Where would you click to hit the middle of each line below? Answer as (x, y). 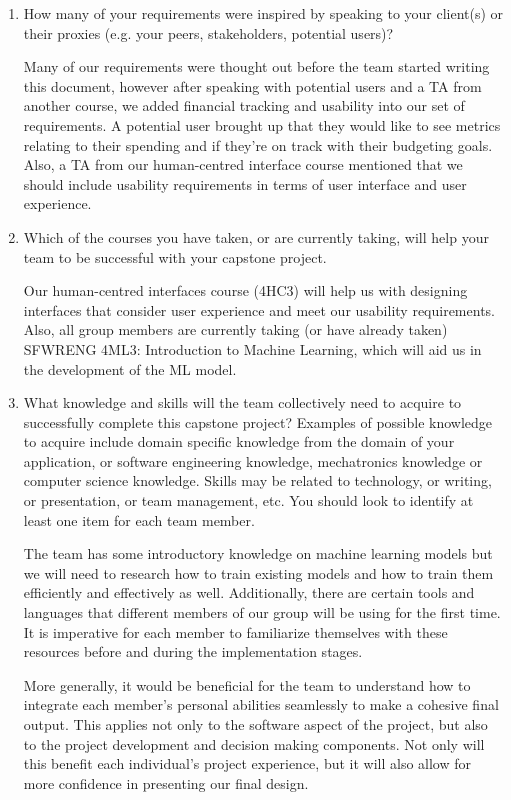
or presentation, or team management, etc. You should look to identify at (248, 500)
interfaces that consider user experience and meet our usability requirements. (259, 309)
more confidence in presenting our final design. (166, 782)
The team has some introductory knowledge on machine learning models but (258, 553)
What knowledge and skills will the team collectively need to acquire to (242, 402)
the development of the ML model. (130, 368)
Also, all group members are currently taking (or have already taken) (235, 329)
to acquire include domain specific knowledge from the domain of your (239, 441)
